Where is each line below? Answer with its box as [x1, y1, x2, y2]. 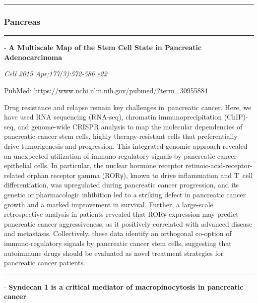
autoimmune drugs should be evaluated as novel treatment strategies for [4, 247, 224, 258]
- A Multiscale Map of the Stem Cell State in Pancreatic [4, 42, 202, 53]
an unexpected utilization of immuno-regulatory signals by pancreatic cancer [4, 150, 237, 161]
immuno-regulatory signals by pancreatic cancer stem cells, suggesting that [4, 238, 232, 248]
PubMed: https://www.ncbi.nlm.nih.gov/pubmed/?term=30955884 [4, 85, 208, 95]
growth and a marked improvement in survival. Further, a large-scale [4, 199, 213, 209]
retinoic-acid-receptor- [185, 160, 253, 171]
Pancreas [4, 15, 41, 27]
